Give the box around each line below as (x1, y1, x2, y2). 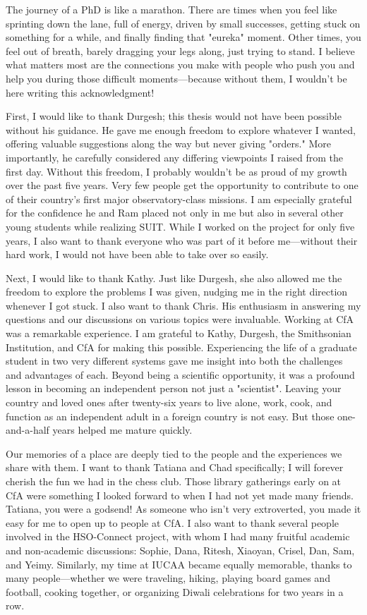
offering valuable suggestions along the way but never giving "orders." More (6, 136, 331, 151)
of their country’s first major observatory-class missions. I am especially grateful (6, 191, 352, 206)
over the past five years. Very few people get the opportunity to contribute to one (6, 178, 359, 193)
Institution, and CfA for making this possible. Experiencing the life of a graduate (6, 339, 357, 354)
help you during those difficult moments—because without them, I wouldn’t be (6, 71, 347, 85)
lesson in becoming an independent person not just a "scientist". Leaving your (6, 381, 342, 396)
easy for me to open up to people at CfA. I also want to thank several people (6, 515, 339, 530)
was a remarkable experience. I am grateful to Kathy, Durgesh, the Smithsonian (6, 326, 351, 341)
